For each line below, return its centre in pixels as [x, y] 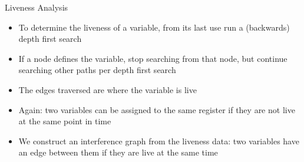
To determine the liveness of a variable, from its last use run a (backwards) [154, 27]
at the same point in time [65, 121]
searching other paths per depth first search [97, 70]
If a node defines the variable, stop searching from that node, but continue [153, 58]
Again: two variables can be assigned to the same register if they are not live [157, 109]
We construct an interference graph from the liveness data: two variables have [159, 140]
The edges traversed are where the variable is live [108, 89]
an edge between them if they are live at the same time [118, 152]
